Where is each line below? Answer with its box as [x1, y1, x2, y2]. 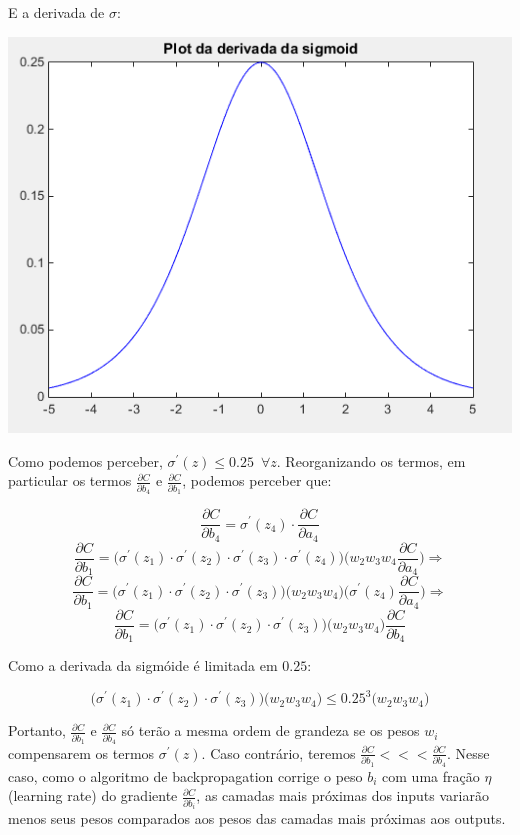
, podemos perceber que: [182, 470, 332, 491]
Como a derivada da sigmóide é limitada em [8, 655, 278, 676]
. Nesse [446, 742, 490, 763]
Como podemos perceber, [8, 450, 163, 471]
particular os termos [8, 470, 132, 491]
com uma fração [382, 765, 480, 786]
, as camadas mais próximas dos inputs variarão [196, 785, 489, 806]
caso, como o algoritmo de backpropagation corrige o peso [8, 765, 363, 786]
